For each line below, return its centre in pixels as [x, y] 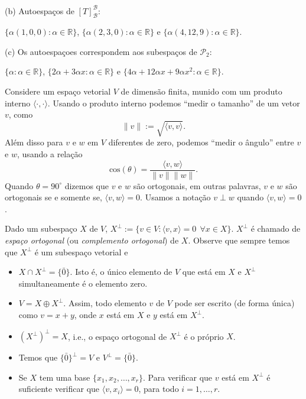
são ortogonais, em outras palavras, [197, 185]
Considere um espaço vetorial [58, 91]
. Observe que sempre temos [239, 240]
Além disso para [34, 142]
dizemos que [87, 185]
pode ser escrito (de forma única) [235, 303]
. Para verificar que [178, 377]
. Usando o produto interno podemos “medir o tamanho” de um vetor [174, 103]
